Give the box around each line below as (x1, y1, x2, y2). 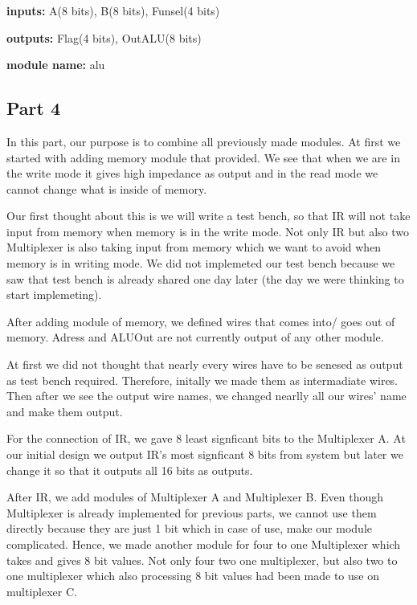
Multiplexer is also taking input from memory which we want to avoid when (6, 239, 382, 255)
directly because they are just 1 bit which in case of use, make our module (6, 520, 372, 537)
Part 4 (6, 96, 61, 121)
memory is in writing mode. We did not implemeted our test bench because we (6, 255, 395, 272)
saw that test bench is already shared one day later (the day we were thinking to (6, 270, 404, 287)
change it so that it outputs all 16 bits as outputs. (6, 461, 253, 478)
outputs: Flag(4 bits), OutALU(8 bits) (6, 29, 202, 46)
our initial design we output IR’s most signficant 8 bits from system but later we (6, 446, 403, 462)
